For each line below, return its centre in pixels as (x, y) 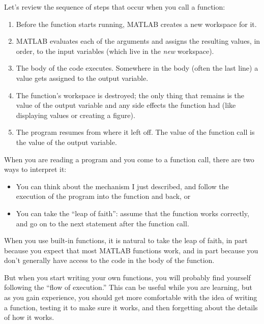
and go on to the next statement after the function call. (102, 223)
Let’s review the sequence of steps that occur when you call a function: (115, 7)
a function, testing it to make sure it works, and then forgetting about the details (131, 307)
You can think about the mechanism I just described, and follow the (122, 186)
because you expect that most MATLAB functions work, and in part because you (131, 250)
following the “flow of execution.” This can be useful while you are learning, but (128, 287)
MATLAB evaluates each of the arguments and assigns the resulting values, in (138, 41)
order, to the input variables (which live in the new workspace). (115, 51)
